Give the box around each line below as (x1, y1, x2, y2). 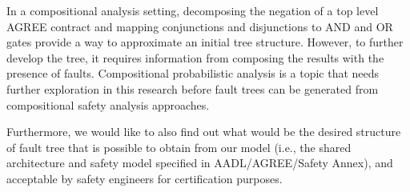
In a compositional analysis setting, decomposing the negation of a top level (6, 2, 379, 18)
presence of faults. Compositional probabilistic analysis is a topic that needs (6, 65, 380, 82)
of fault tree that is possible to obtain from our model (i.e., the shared (6, 138, 352, 155)
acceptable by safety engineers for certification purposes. (6, 170, 283, 186)
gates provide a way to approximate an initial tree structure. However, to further (6, 34, 404, 50)
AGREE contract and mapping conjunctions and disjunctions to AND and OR (6, 18, 393, 34)
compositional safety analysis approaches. (6, 96, 210, 113)
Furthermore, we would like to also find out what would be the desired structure (6, 123, 401, 140)
